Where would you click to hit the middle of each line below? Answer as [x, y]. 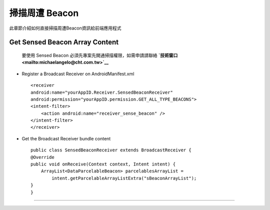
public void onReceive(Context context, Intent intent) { [103, 164]
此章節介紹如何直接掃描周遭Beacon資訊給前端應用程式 [65, 28]
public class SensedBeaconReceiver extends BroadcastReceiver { [111, 150]
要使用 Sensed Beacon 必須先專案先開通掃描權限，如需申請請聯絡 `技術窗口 [100, 55]
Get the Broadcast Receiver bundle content [66, 138]
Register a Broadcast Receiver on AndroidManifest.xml [78, 74]
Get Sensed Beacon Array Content [64, 42]
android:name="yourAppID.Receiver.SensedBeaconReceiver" [102, 92]
